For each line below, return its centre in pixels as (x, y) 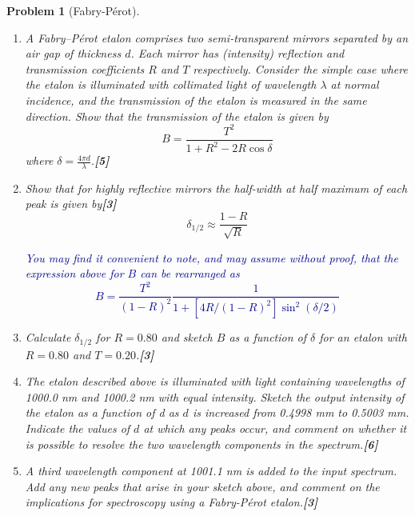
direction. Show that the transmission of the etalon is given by (177, 116)
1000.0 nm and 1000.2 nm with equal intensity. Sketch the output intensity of (215, 396)
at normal (355, 84)
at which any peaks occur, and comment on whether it (275, 428)
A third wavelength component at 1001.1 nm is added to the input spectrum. (211, 471)
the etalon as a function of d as (102, 412)
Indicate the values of (78, 428)
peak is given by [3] (71, 204)
